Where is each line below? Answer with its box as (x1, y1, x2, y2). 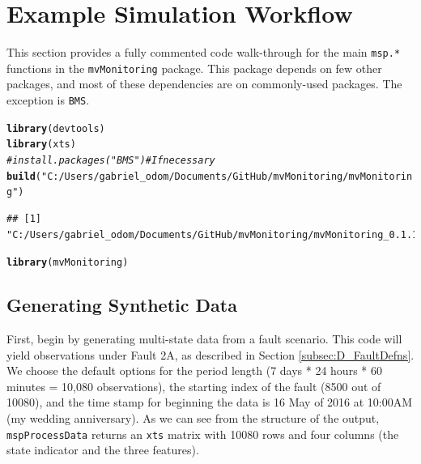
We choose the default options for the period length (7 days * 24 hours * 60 (6, 362, 382, 379)
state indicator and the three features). (6, 441, 199, 458)
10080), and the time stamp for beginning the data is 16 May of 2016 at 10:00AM (6, 394, 413, 411)
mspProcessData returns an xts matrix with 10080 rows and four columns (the (6, 425, 399, 442)
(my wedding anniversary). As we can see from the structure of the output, (6, 409, 380, 426)
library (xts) (6, 138, 76, 151)
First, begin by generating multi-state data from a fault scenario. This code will (6, 330, 402, 347)
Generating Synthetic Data (6, 292, 237, 317)
